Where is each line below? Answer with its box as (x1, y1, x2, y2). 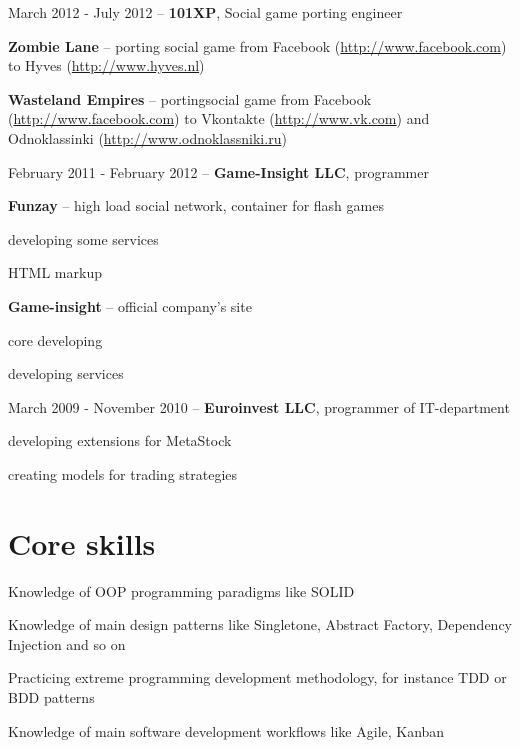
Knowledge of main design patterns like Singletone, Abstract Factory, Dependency (8, 614, 512, 635)
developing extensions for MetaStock (8, 430, 232, 451)
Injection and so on (8, 633, 126, 654)
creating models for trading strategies (8, 463, 238, 484)
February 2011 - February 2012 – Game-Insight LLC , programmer (8, 161, 429, 182)
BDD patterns (8, 687, 95, 707)
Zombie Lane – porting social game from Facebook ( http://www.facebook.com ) (8, 35, 507, 56)
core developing (8, 329, 103, 350)
